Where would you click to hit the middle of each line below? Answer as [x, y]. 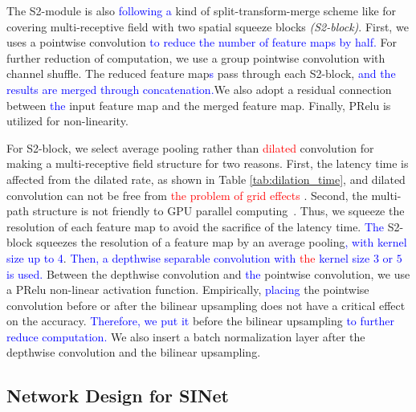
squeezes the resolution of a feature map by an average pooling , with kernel [221, 242]
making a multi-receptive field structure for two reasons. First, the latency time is [208, 163]
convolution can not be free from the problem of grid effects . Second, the [187, 195]
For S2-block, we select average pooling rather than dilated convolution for [190, 147]
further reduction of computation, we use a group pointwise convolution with [196, 57]
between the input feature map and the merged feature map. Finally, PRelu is [199, 105]
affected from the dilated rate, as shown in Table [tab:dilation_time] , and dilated [206, 179]
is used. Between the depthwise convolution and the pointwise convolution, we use [208, 273]
